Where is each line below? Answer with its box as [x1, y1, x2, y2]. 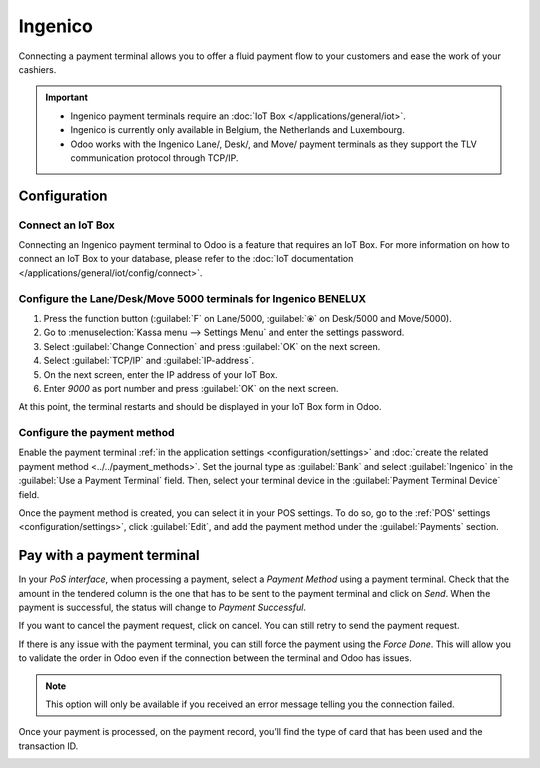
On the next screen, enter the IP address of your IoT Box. [43, 368, 279, 380]
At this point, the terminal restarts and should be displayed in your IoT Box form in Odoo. [18, 401, 382, 413]
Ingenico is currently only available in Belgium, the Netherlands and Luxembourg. [70, 124, 405, 136]
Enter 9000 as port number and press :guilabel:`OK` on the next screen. [43, 382, 339, 394]
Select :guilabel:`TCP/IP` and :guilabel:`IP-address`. [43, 355, 255, 367]
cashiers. [18, 63, 57, 75]
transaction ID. [18, 740, 79, 752]
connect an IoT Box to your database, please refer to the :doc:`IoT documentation [18, 253, 354, 265]
